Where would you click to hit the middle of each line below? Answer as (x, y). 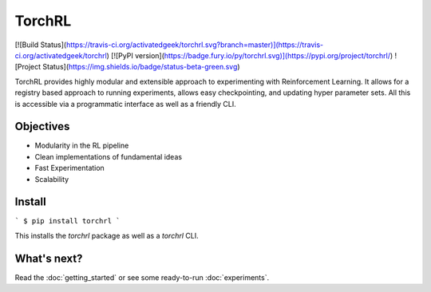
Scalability (52, 179)
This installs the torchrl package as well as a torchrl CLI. (107, 235)
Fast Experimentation (70, 168)
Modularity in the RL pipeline (82, 146)
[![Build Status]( (41, 45)
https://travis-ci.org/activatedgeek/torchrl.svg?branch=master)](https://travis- (194, 45)
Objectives (42, 126)
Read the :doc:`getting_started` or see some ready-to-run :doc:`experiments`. (142, 277)
